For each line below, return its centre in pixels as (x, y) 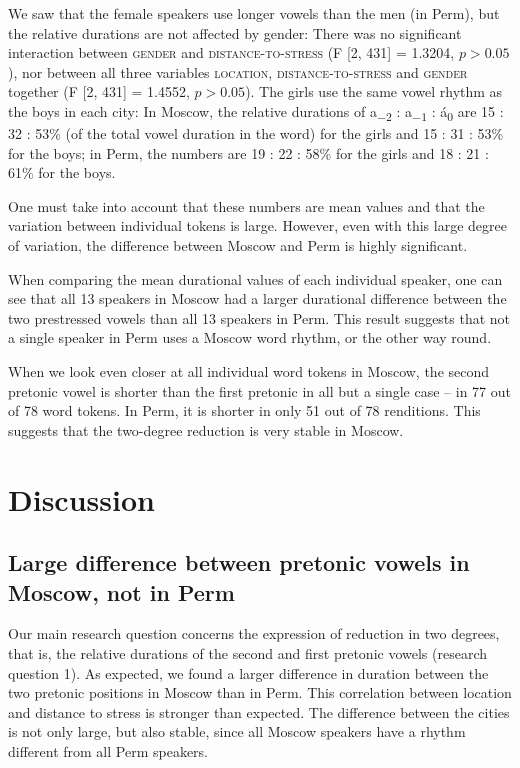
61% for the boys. (62, 172)
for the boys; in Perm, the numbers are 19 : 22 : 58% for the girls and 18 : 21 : (248, 152)
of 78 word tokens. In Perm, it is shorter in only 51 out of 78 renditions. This (244, 410)
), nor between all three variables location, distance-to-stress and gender (238, 71)
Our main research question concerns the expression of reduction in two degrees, (254, 633)
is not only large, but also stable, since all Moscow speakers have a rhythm (237, 731)
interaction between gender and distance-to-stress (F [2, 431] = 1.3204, (231, 52)
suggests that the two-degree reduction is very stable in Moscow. (206, 429)
